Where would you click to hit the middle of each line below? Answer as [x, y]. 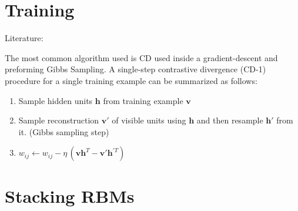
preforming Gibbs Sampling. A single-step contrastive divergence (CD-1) [135, 69]
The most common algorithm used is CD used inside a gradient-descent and [141, 57]
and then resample [230, 120]
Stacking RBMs [70, 196]
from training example [143, 100]
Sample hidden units [56, 100]
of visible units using [149, 120]
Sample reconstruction [59, 120]
